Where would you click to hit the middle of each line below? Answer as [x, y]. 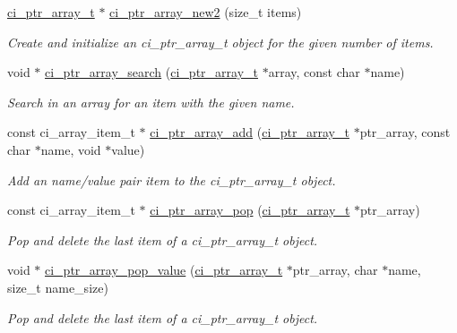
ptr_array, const [405, 132]
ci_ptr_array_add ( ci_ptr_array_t [250, 132]
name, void [71, 149]
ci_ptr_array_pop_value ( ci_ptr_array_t [164, 270]
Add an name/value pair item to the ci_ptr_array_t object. [172, 179]
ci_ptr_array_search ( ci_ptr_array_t [152, 72]
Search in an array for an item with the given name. [151, 102]
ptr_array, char [335, 270]
